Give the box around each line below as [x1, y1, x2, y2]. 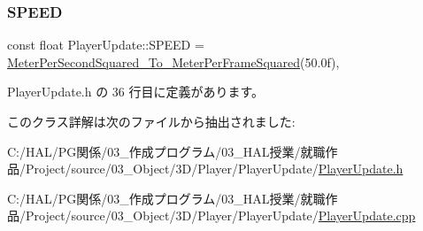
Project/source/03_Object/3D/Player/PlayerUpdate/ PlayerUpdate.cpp [25, 206, 416, 225]
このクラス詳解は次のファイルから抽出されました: [7, 112, 296, 130]
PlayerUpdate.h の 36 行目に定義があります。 [7, 82, 265, 101]
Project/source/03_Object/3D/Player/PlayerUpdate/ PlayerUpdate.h [25, 159, 404, 178]
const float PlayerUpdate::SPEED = [7, 35, 204, 54]
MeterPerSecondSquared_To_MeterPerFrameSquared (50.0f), [7, 52, 340, 71]
